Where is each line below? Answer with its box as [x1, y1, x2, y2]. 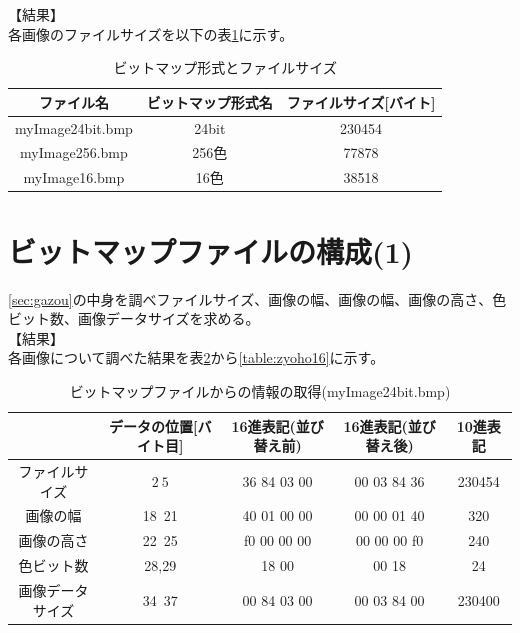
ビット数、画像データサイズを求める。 [8, 308, 260, 329]
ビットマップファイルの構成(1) [8, 230, 414, 271]
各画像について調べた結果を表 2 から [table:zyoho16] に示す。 [8, 347, 385, 368]
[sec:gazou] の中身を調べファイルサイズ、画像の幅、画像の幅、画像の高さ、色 [8, 288, 507, 309]
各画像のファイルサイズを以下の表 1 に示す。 [8, 23, 294, 44]
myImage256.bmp [20, 142, 128, 163]
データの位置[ [109, 415, 198, 436]
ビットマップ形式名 [146, 91, 273, 112]
